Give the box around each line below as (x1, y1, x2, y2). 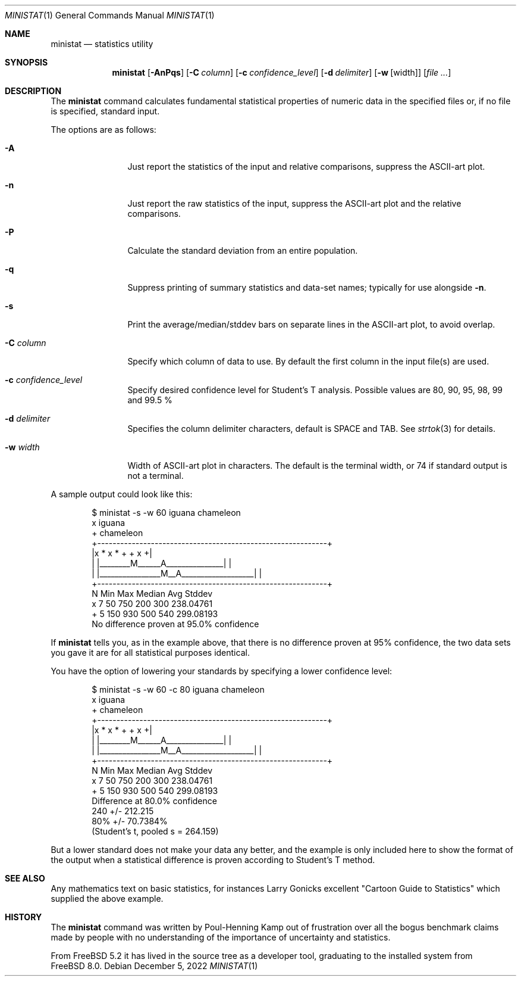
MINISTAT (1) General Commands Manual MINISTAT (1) (5, 10, 215, 20)
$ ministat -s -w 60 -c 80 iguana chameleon (92, 684, 265, 695)
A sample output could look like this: (51, 489, 193, 499)
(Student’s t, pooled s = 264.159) (92, 826, 219, 836)
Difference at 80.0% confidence (92, 796, 217, 806)
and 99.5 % (127, 395, 172, 405)
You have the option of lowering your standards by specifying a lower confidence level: (51, 666, 393, 676)
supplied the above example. (51, 893, 164, 904)
